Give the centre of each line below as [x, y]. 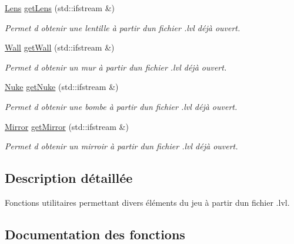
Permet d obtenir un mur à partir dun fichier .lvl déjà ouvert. [116, 67]
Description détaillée [69, 178]
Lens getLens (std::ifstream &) [60, 8]
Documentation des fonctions [95, 234]
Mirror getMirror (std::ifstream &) [67, 126]
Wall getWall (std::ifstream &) [60, 47]
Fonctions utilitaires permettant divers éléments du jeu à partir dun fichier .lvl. [147, 202]
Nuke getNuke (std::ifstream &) [62, 87]
